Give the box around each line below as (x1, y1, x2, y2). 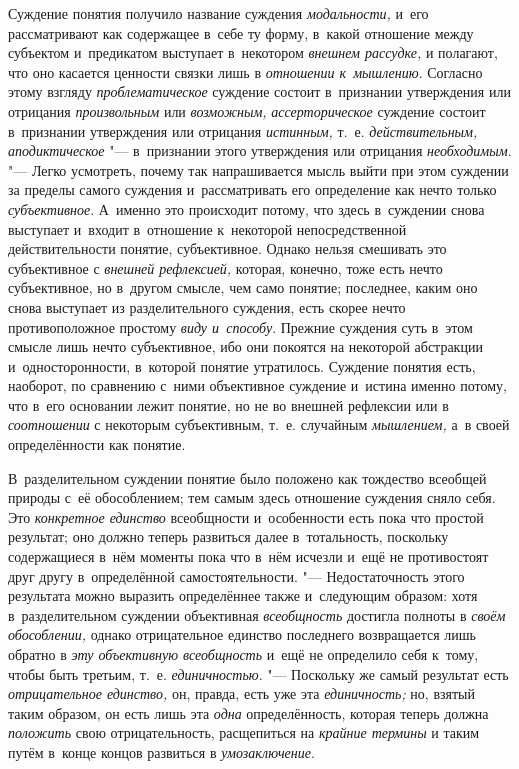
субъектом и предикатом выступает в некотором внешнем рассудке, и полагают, (8, 42, 498, 63)
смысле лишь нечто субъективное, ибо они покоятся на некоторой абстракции (8, 336, 483, 357)
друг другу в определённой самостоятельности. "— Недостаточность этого (8, 565, 465, 586)
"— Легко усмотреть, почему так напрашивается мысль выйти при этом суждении (8, 159, 509, 180)
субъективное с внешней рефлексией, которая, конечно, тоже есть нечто (8, 257, 443, 278)
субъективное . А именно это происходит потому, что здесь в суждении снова (8, 198, 485, 219)
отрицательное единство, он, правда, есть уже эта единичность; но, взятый (8, 683, 476, 704)
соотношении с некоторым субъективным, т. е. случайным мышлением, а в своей (8, 414, 510, 435)
